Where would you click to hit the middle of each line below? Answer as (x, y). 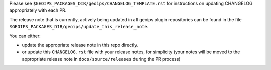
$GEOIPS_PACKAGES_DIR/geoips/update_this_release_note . (79, 27)
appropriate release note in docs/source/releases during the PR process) (101, 59)
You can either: (25, 36)
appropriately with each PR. (38, 10)
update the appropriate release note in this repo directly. (80, 45)
